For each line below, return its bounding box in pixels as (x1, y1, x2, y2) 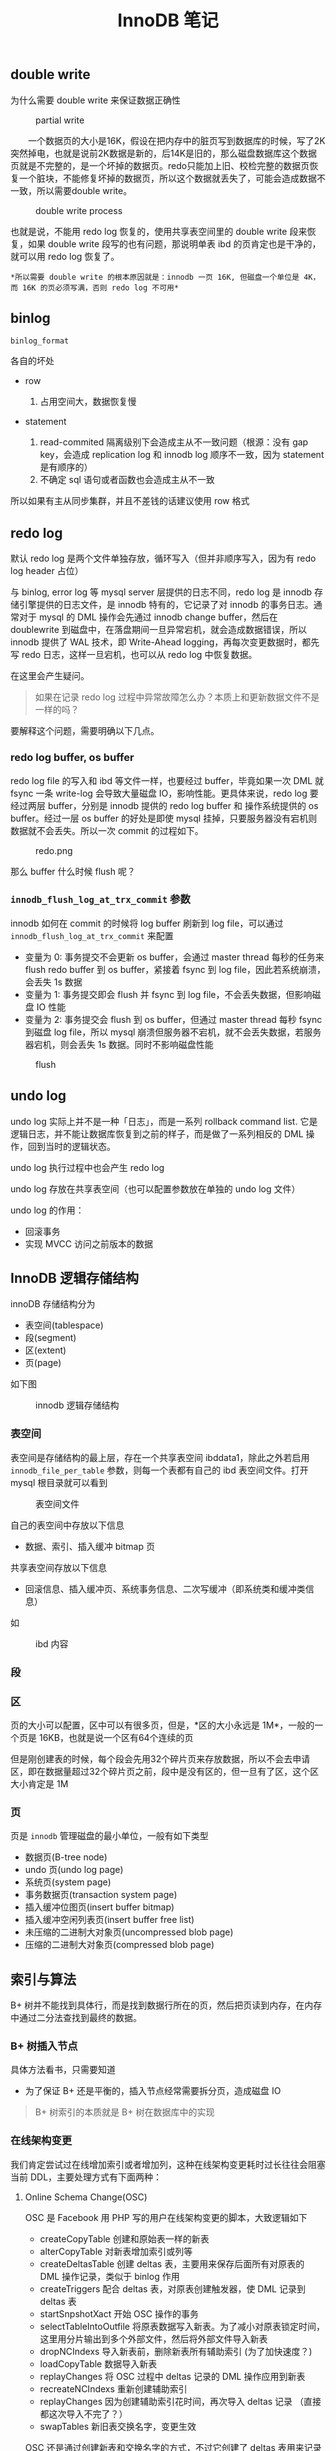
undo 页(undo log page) (24, 1864, 124, 1876)
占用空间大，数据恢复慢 (39, 396, 137, 408)
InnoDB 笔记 (117, 9, 219, 32)
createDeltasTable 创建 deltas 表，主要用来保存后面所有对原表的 (39, 2257, 305, 2270)
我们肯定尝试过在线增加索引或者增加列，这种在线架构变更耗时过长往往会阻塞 (10, 2158, 326, 2170)
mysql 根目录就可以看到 (10, 1476, 108, 1488)
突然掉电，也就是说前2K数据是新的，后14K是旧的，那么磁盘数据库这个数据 (10, 147, 318, 159)
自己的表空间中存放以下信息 (10, 1519, 125, 1531)
